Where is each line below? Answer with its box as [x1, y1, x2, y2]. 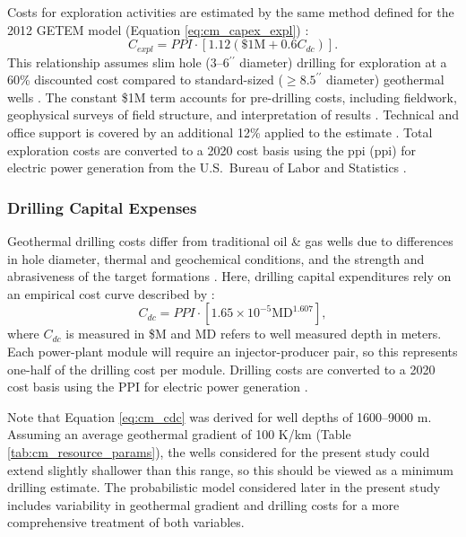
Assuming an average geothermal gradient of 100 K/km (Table [7, 425, 351, 444]
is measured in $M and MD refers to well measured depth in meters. [65, 324, 442, 343]
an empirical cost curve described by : [7, 284, 215, 303]
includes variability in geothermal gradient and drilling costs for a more [7, 495, 400, 514]
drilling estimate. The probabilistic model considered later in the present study [7, 478, 441, 497]
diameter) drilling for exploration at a [239, 52, 447, 71]
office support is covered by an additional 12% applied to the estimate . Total [7, 123, 433, 142]
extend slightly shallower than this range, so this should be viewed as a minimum [7, 460, 453, 479]
